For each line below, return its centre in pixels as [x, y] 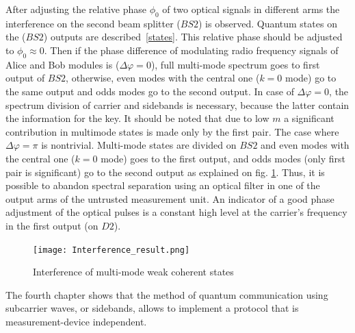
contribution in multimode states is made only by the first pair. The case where [172, 131]
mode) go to [311, 78]
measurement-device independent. [76, 321]
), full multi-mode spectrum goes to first [235, 64]
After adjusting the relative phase [76, 9]
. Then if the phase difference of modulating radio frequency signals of [191, 50]
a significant [309, 118]
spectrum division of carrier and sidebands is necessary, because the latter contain [177, 104]
